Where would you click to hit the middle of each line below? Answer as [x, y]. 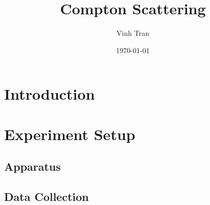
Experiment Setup [70, 134]
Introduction [50, 94]
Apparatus [32, 166]
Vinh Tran [133, 33]
